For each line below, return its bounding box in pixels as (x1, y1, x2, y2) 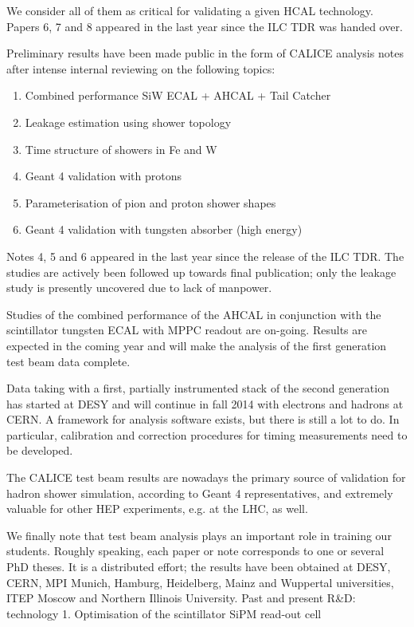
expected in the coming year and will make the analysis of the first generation (6, 337, 387, 353)
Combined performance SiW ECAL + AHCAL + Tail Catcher (25, 87, 331, 104)
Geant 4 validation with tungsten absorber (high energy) (25, 221, 303, 238)
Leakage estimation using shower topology (25, 113, 232, 130)
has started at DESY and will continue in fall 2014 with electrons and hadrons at (6, 395, 404, 412)
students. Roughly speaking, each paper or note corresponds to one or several (6, 542, 385, 559)
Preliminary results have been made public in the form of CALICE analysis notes (6, 45, 404, 61)
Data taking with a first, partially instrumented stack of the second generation (6, 380, 389, 396)
